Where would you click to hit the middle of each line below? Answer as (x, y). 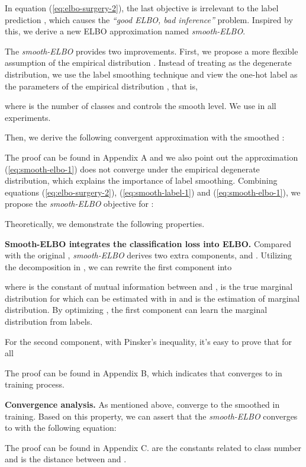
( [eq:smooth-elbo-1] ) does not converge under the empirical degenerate (132, 169)
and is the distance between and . (66, 459)
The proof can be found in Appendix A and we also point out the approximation (152, 157)
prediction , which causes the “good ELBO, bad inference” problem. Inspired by (149, 19)
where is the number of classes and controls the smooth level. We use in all (141, 106)
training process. (35, 384)
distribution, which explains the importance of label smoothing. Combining (141, 180)
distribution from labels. (49, 322)
